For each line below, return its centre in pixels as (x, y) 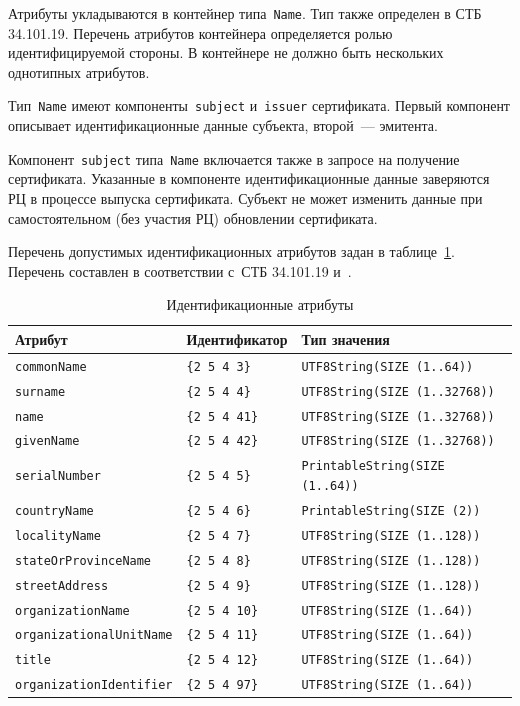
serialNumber (58, 476)
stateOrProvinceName (83, 560)
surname (40, 391)
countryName (54, 510)
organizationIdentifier (94, 685)
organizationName (72, 610)
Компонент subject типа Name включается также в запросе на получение (234, 158)
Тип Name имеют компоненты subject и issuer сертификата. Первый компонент (259, 105)
